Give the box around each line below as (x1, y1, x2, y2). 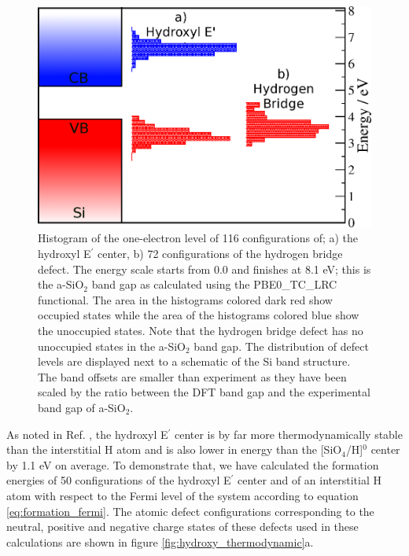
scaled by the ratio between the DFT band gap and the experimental (38, 384, 370, 400)
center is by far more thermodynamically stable (174, 425, 403, 442)
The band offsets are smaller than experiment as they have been (38, 368, 347, 385)
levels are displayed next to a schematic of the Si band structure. (38, 353, 351, 370)
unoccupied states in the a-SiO (38, 337, 186, 354)
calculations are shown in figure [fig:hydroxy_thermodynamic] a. (6, 533, 314, 550)
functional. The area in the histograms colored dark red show (38, 291, 333, 307)
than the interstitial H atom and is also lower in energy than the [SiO (6, 441, 342, 458)
